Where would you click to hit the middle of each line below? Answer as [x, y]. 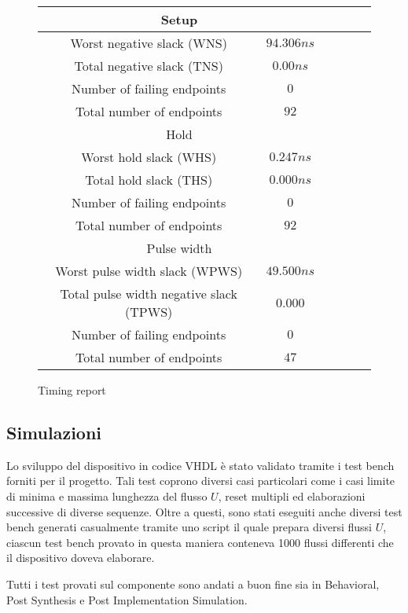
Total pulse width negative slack [149, 294]
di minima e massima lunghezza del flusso [107, 496]
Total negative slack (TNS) [149, 66]
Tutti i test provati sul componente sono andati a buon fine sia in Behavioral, [193, 584]
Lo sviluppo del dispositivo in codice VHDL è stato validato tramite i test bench [200, 465]
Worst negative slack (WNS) [149, 43]
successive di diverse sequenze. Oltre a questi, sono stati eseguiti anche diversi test [204, 511]
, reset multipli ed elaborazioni [292, 496]
